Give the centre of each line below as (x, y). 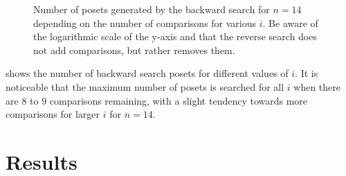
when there (317, 86)
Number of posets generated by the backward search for (152, 9)
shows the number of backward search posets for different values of (147, 73)
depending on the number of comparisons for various (145, 23)
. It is (307, 73)
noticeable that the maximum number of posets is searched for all (145, 86)
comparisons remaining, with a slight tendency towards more (179, 100)
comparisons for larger (53, 114)
